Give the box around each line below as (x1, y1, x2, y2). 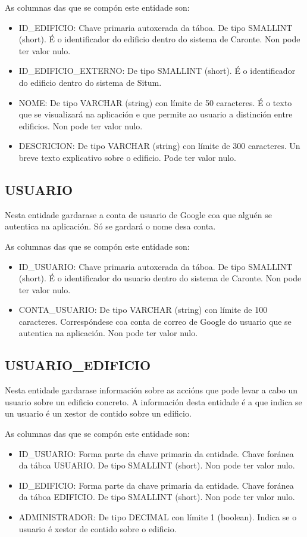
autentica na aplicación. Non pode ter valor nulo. (18, 327, 198, 339)
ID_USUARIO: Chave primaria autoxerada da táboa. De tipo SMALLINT (18, 260, 293, 272)
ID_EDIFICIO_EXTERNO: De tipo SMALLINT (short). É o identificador (18, 64, 296, 77)
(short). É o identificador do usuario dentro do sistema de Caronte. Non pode (18, 272, 302, 284)
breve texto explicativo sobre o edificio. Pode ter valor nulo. (18, 151, 236, 163)
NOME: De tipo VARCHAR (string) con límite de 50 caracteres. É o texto (18, 96, 292, 108)
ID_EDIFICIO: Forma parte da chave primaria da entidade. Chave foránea (18, 479, 294, 491)
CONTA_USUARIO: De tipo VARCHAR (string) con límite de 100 (18, 303, 268, 316)
